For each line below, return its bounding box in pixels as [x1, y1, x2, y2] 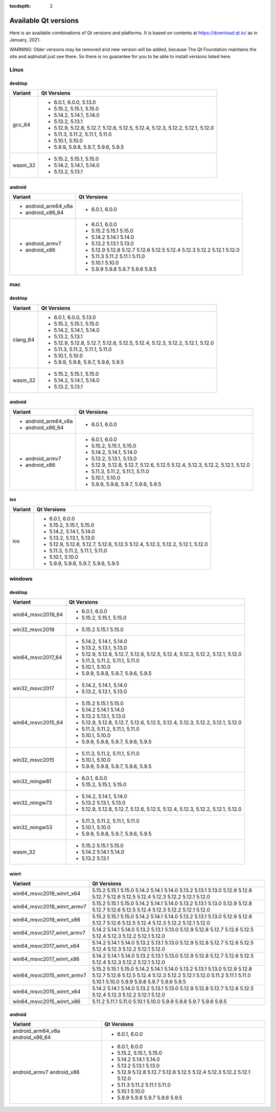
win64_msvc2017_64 [12, 654, 62, 661]
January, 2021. [9, 37, 41, 43]
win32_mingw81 [12, 778, 52, 785]
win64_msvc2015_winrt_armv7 [12, 972, 86, 979]
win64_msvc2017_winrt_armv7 [12, 929, 86, 937]
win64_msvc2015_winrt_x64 [12, 988, 81, 995]
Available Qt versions [9, 16, 79, 25]
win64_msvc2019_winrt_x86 [12, 916, 81, 923]
